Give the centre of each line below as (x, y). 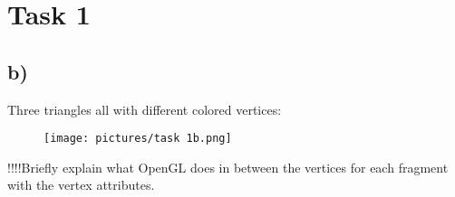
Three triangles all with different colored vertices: (145, 109)
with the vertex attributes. (81, 185)
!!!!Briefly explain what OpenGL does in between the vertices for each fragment (228, 167)
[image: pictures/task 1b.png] (138, 139)
